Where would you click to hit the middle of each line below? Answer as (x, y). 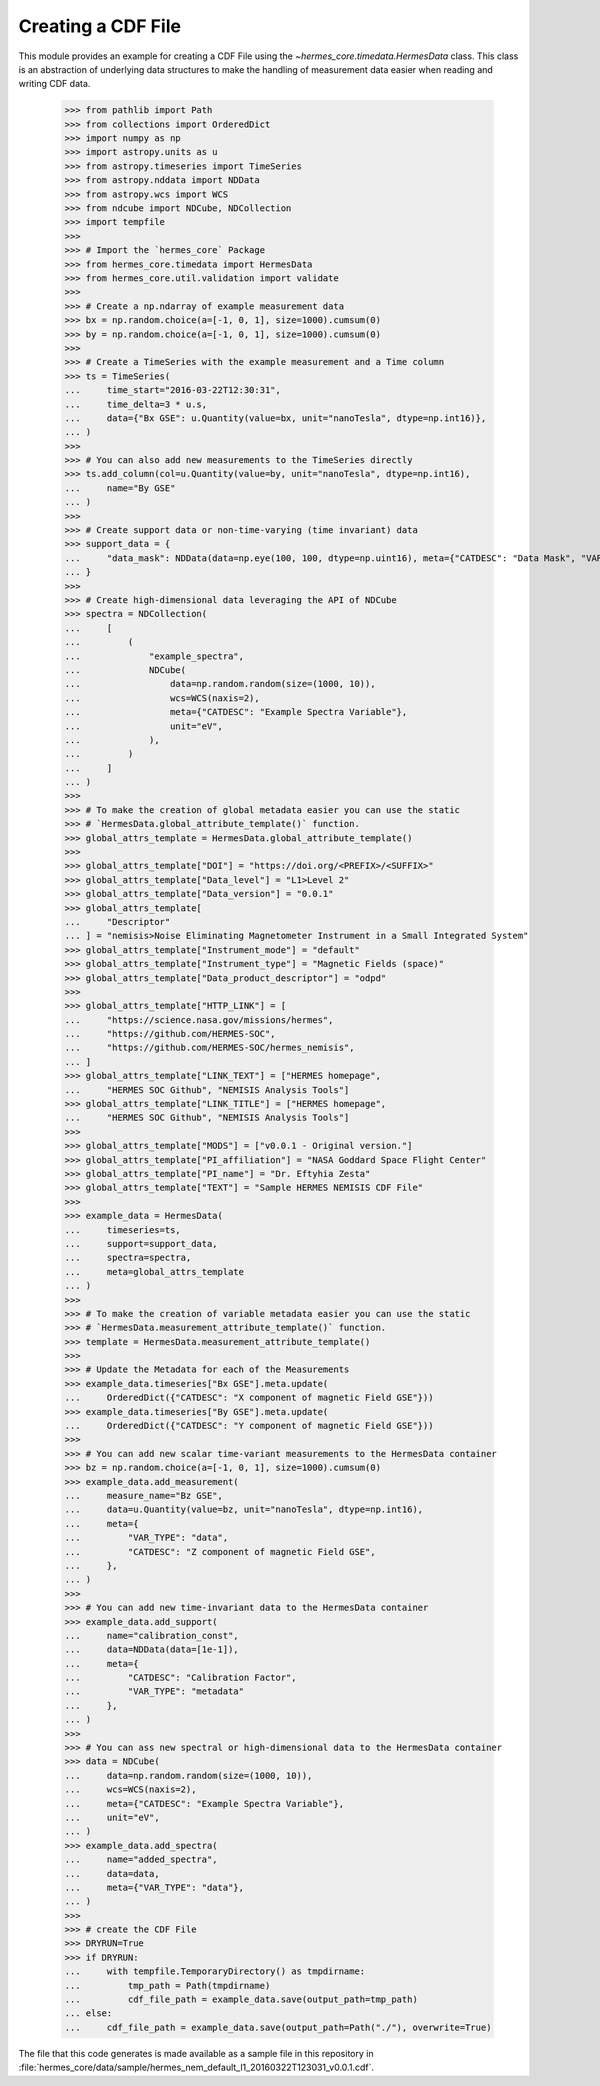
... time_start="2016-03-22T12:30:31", (173, 390)
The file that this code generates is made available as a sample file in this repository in (196, 2053)
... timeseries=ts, (123, 1229)
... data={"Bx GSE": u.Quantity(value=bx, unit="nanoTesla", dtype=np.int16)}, (275, 418)
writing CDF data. (54, 84)
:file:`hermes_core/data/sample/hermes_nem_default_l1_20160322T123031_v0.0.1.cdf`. (196, 2067)
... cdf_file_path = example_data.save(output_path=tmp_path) (241, 1999)
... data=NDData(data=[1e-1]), (151, 1649)
